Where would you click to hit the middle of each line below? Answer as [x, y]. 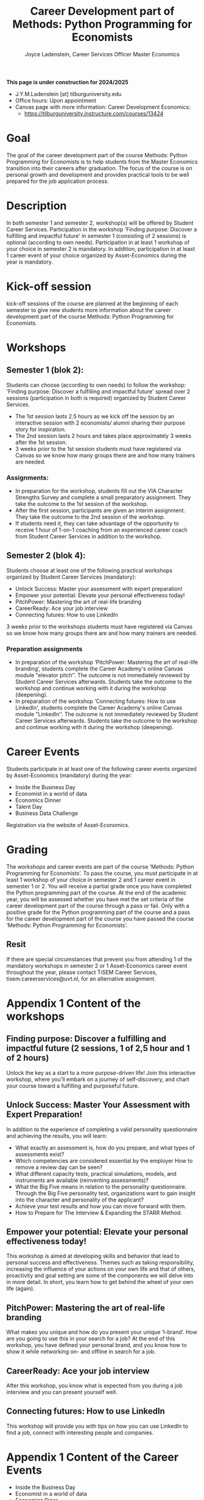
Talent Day [29, 807]
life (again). [20, 1288]
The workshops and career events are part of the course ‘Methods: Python [100, 867]
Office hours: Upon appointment [55, 100]
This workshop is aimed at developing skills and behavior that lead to [93, 1256]
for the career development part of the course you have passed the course [100, 919]
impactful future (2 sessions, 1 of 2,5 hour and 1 [98, 1048]
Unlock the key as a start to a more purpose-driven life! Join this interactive [101, 1072]
